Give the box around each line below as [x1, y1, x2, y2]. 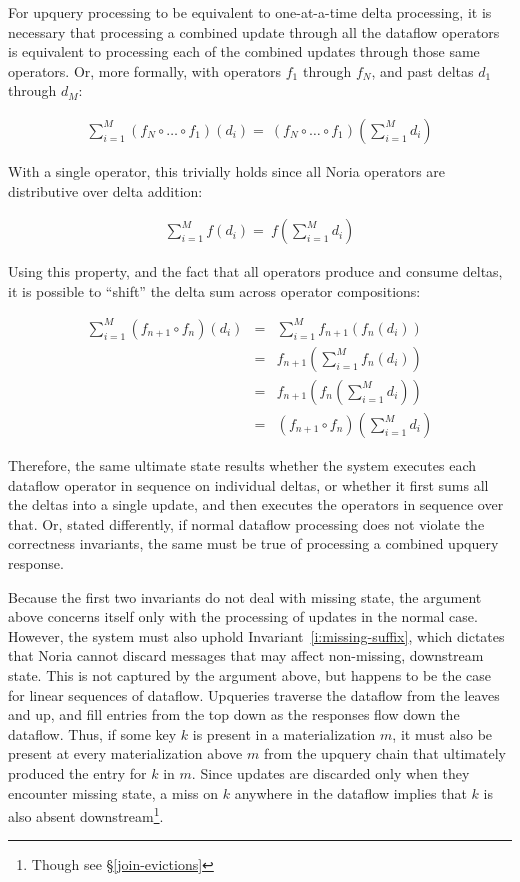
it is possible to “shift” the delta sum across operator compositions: [8, 280, 421, 301]
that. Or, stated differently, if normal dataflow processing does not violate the [8, 513, 485, 534]
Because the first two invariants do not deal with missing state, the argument [8, 586, 482, 607]
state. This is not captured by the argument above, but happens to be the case [8, 664, 492, 685]
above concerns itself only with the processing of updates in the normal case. [8, 606, 478, 627]
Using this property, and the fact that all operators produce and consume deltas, [8, 261, 503, 282]
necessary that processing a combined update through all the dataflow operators [8, 21, 500, 42]
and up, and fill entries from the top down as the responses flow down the [8, 704, 460, 725]
